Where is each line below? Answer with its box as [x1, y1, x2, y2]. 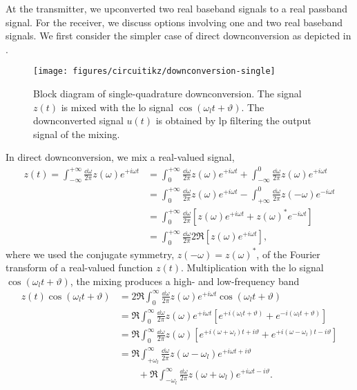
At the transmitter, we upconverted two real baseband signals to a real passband [6, 1, 347, 15]
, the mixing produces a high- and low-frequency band [70, 273, 300, 288]
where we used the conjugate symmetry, [6, 246, 175, 261]
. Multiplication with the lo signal [181, 260, 324, 275]
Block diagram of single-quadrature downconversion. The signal [33, 86, 302, 101]
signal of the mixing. [33, 126, 120, 141]
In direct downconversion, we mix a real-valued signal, [6, 150, 235, 164]
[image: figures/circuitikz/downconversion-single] [33, 66, 276, 77]
